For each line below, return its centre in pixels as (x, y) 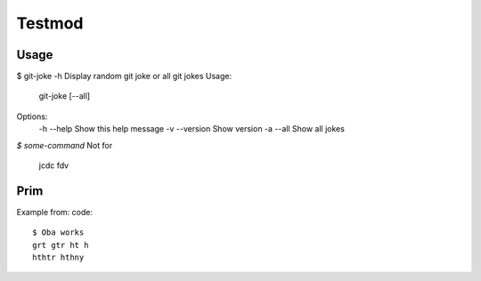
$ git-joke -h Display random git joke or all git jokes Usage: (124, 76)
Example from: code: (55, 212)
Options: (32, 116)
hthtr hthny (58, 257)
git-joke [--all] (65, 96)
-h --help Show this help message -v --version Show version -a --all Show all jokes (192, 129)
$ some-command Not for (65, 145)
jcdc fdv (54, 165)
